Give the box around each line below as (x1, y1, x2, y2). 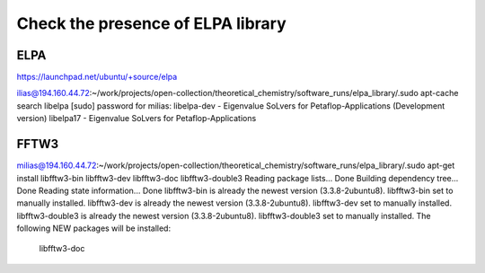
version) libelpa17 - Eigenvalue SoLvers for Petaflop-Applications (16, 113, 257, 124)
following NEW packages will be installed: (16, 223, 171, 233)
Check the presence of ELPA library (16, 13, 287, 33)
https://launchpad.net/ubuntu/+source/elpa (16, 72, 178, 83)
